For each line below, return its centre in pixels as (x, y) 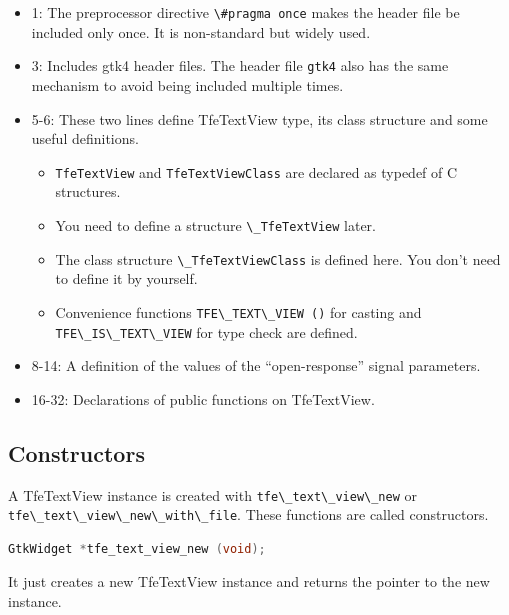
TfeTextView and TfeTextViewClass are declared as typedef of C (256, 171)
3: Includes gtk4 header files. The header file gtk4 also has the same (240, 65)
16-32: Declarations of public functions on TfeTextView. (203, 398)
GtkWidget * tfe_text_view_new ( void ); (137, 548)
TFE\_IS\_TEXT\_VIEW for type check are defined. (206, 331)
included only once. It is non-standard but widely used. (201, 31)
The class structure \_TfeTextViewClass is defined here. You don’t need (278, 258)
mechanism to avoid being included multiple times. (187, 84)
